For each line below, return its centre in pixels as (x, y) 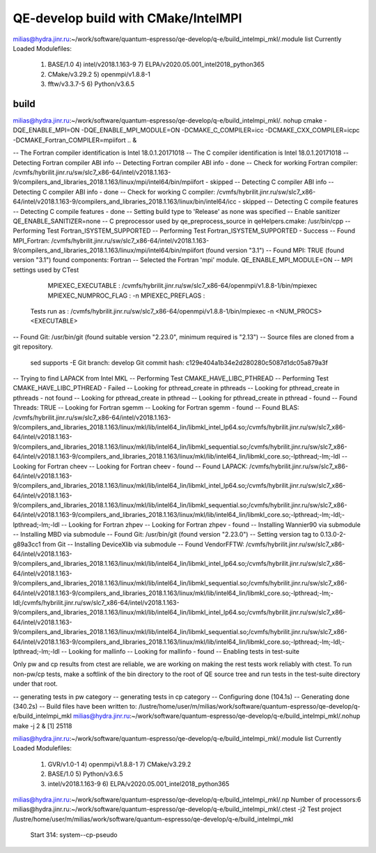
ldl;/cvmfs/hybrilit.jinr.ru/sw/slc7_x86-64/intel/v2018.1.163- (96, 602)
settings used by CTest (46, 270)
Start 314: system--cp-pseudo (74, 835)
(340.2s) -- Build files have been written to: (75, 706)
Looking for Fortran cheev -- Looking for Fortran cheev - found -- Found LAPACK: (130, 466)
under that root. (36, 684)
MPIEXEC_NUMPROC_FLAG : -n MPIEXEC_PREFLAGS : (126, 295)
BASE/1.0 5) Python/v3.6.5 (85, 774)
